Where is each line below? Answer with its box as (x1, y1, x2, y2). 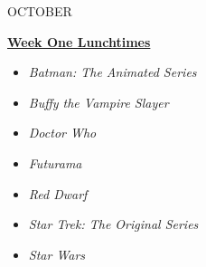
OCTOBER (7, 2, 72, 20)
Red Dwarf (28, 184, 88, 203)
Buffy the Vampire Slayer (28, 92, 169, 111)
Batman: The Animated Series (28, 62, 197, 81)
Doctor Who (28, 123, 97, 142)
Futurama (28, 153, 82, 172)
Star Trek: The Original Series (28, 215, 199, 234)
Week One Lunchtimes (7, 32, 151, 51)
